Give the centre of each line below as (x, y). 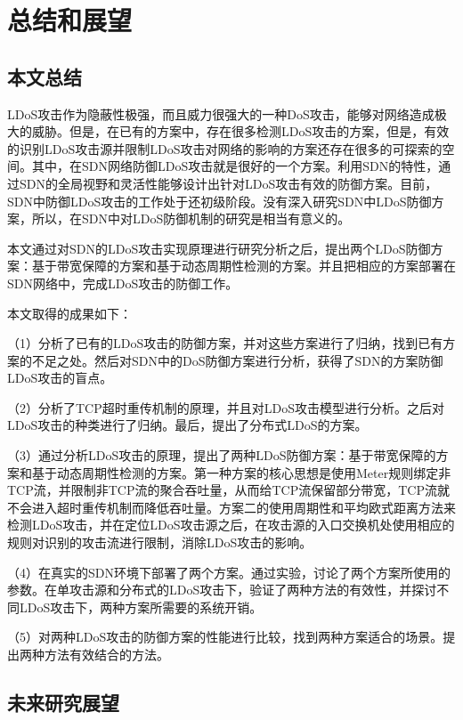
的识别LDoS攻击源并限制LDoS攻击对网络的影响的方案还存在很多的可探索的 (225, 148)
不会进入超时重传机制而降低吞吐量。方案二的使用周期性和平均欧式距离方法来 (231, 507)
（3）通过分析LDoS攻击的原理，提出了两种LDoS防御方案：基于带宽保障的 (222, 455)
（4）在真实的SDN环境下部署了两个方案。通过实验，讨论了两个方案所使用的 (229, 572)
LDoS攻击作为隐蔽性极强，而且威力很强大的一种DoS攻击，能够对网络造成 (221, 113)
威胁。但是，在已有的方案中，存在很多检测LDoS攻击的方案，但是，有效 (240, 131)
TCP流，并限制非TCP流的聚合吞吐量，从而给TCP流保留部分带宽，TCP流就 (228, 490)
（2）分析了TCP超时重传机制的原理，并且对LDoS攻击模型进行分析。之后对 (226, 407)
